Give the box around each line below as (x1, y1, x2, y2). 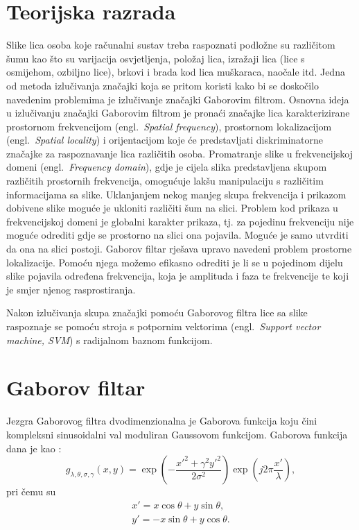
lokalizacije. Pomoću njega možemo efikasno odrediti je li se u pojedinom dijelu (6, 255, 343, 269)
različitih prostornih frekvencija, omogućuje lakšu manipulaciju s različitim (6, 173, 324, 188)
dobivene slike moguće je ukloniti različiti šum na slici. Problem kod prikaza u (6, 200, 338, 215)
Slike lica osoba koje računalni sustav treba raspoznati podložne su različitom (6, 37, 335, 52)
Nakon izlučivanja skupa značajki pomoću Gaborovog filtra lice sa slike (6, 305, 308, 320)
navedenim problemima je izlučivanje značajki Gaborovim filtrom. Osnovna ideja (6, 92, 349, 106)
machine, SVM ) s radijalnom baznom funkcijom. (6, 332, 213, 347)
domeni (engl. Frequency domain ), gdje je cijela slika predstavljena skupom (6, 160, 327, 174)
